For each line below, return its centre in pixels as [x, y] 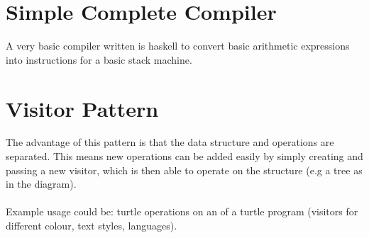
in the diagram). [41, 184]
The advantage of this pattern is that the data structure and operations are [170, 142]
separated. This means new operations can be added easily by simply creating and [184, 156]
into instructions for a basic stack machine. [99, 59]
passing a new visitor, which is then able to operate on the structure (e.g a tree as [184, 170]
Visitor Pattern [82, 108]
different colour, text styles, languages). [92, 225]
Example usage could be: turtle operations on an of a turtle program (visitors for [182, 211]
